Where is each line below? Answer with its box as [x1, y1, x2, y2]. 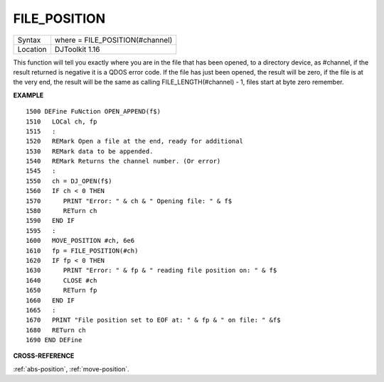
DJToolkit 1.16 [54, 44, 100, 54]
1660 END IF [26, 296, 75, 305]
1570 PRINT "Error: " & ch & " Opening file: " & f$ [26, 197, 233, 205]
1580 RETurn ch [26, 207, 97, 215]
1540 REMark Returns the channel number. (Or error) [26, 157, 221, 165]
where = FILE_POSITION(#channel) [54, 35, 173, 45]
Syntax [17, 35, 41, 45]
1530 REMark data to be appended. [26, 147, 154, 155]
